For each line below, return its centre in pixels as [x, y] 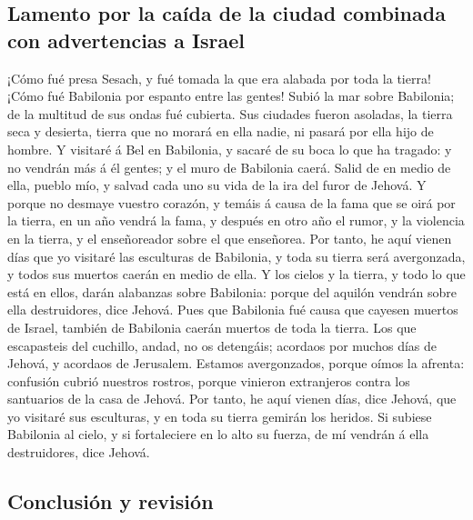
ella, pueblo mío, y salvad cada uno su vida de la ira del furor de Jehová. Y [217, 185]
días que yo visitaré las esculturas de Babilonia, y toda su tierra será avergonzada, [236, 256]
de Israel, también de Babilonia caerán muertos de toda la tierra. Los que [212, 327]
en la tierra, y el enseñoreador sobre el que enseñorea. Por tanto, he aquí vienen [230, 238]
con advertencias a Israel [126, 40]
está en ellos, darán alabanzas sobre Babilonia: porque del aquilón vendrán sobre [232, 291]
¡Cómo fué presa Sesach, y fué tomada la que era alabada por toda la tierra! [219, 78]
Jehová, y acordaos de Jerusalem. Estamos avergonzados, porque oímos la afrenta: [236, 363]
